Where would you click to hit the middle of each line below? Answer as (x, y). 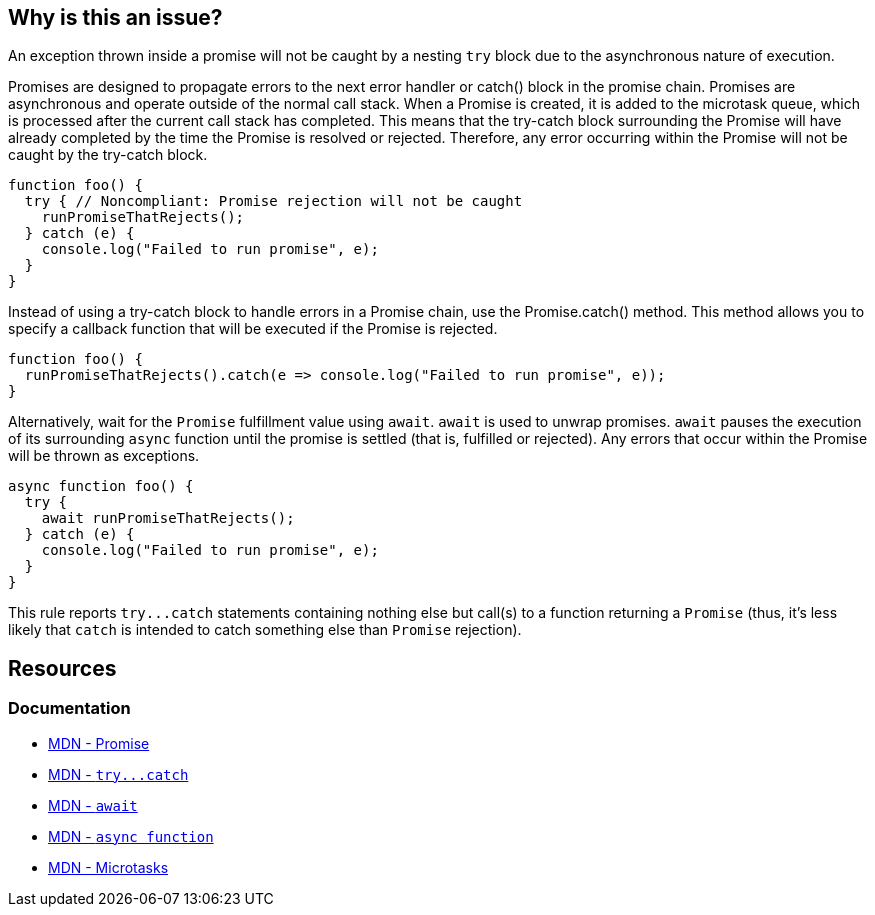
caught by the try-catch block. (108, 155)
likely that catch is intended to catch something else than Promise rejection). (265, 630)
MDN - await (93, 805)
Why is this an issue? (115, 17)
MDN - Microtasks (108, 867)
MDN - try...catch (118, 774)
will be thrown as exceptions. (104, 456)
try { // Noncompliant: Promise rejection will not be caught (273, 201)
